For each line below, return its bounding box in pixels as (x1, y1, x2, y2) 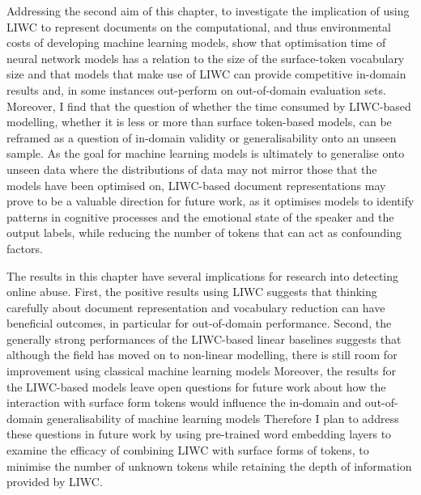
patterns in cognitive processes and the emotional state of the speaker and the (6, 208, 394, 225)
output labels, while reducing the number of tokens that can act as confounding (6, 224, 402, 241)
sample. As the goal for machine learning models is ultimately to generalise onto (6, 145, 405, 162)
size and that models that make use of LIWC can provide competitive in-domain (6, 66, 406, 82)
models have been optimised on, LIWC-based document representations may (6, 176, 386, 193)
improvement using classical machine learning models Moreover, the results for (6, 362, 396, 379)
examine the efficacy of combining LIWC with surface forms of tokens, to (6, 442, 369, 459)
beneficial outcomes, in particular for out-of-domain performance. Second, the (6, 315, 392, 332)
